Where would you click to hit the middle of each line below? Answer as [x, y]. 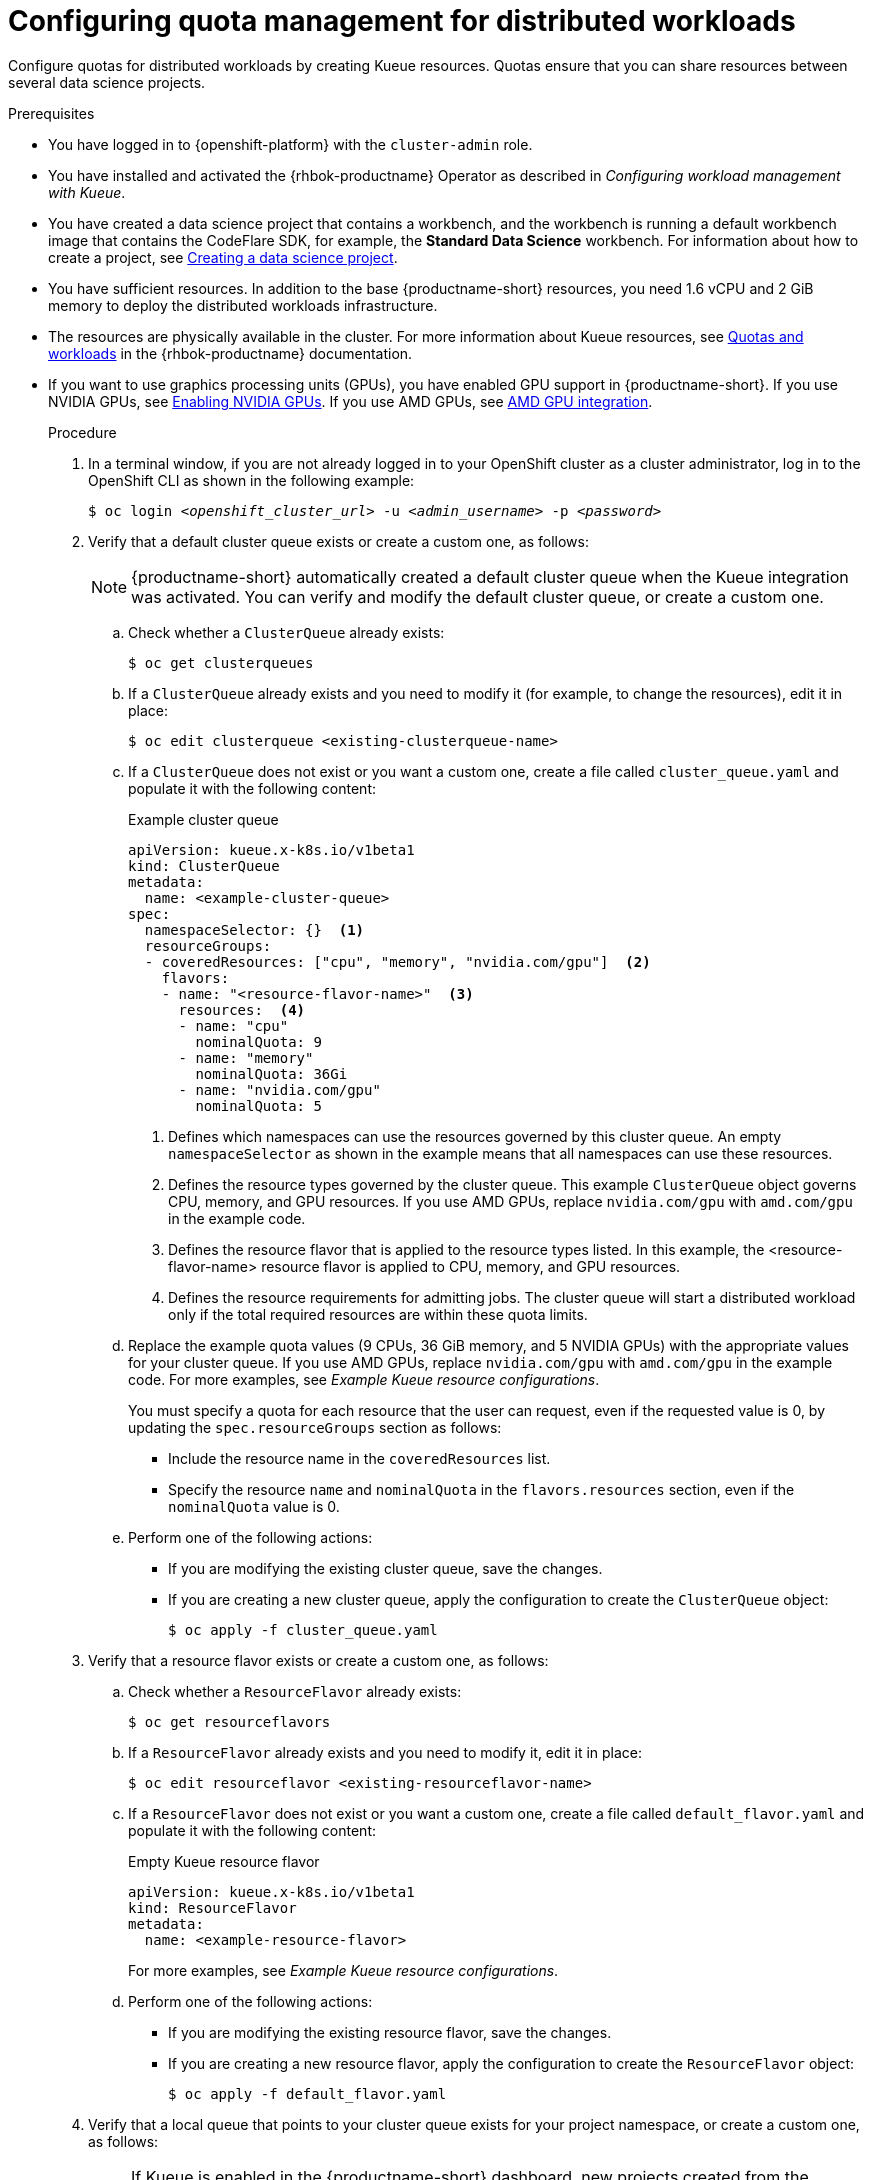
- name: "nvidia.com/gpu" [279, 1089]
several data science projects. [107, 82]
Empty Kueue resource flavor [224, 1861]
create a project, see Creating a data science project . [223, 257]
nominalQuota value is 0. [254, 1506]
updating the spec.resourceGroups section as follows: [315, 1427]
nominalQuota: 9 [258, 1041]
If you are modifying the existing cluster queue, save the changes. [385, 1568]
